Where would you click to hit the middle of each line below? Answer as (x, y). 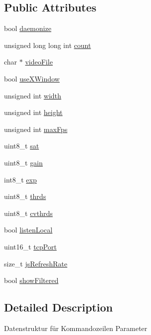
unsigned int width (33, 95)
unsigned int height (33, 112)
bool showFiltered (31, 280)
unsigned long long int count (48, 45)
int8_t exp (20, 179)
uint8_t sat (22, 146)
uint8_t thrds (25, 196)
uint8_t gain (23, 162)
